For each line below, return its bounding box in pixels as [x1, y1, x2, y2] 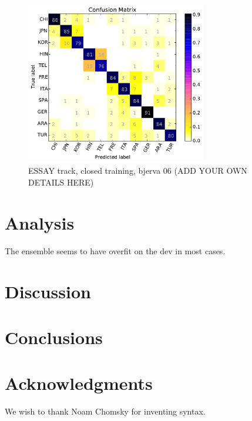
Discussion [5, 279, 91, 303]
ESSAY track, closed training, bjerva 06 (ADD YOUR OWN [28, 164, 247, 177]
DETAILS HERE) [28, 176, 94, 188]
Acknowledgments [5, 371, 153, 395]
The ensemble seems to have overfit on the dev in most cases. [5, 244, 226, 257]
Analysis [5, 210, 75, 234]
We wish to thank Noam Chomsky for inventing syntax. [5, 405, 206, 417]
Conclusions [5, 325, 103, 349]
